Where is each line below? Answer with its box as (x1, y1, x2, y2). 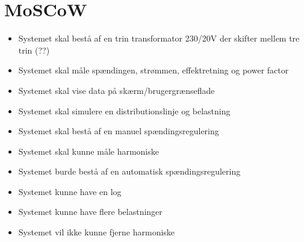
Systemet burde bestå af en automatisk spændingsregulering (18, 165, 241, 178)
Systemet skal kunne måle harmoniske (18, 144, 159, 157)
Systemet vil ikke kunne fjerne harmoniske (18, 226, 175, 238)
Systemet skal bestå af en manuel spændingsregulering (18, 125, 219, 137)
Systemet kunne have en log (18, 185, 122, 197)
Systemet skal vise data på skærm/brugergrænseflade (18, 84, 215, 96)
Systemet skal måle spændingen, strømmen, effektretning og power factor (18, 64, 289, 76)
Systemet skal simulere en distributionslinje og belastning (18, 104, 231, 117)
